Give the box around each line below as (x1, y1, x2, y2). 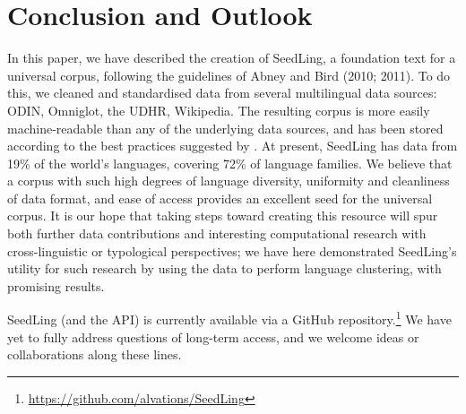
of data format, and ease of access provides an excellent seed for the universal (7, 188, 433, 207)
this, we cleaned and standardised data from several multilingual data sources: (7, 83, 437, 102)
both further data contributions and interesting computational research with (7, 224, 427, 243)
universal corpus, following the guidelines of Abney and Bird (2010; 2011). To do (7, 65, 451, 84)
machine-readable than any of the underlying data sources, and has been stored (7, 118, 444, 137)
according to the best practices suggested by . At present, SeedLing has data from (7, 136, 458, 155)
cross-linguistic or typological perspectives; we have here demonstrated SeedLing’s (7, 241, 457, 260)
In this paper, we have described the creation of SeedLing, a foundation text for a (7, 48, 456, 67)
